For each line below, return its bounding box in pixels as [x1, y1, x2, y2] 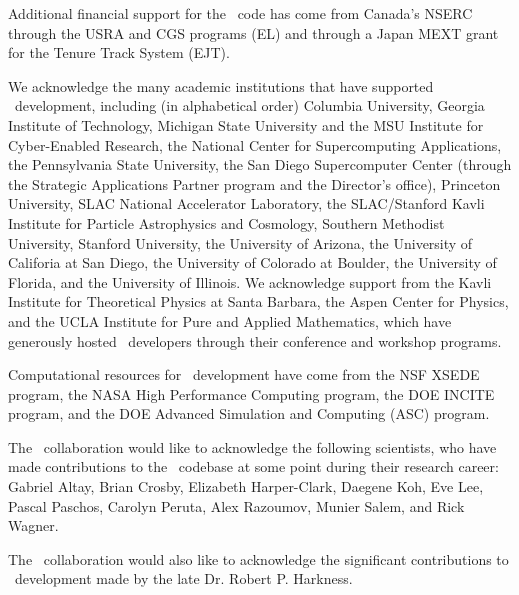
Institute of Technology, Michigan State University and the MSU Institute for [8, 114, 484, 135]
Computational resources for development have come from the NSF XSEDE [8, 364, 480, 385]
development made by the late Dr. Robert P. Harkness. [14, 568, 353, 589]
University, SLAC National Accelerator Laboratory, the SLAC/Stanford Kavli [8, 193, 485, 214]
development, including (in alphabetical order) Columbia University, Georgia [14, 95, 485, 116]
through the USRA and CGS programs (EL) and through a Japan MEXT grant [8, 22, 499, 43]
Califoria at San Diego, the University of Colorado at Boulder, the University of [8, 252, 497, 273]
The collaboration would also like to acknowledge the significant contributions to [8, 548, 509, 569]
